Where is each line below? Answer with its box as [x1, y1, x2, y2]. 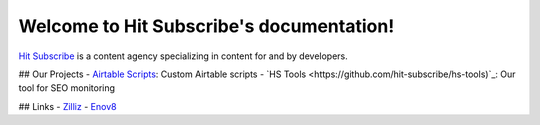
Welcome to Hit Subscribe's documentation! [18, 15, 395, 37]
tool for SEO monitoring [18, 82, 115, 94]
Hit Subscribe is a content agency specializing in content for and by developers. [18, 50, 349, 62]
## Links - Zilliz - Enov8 [18, 100, 117, 112]
